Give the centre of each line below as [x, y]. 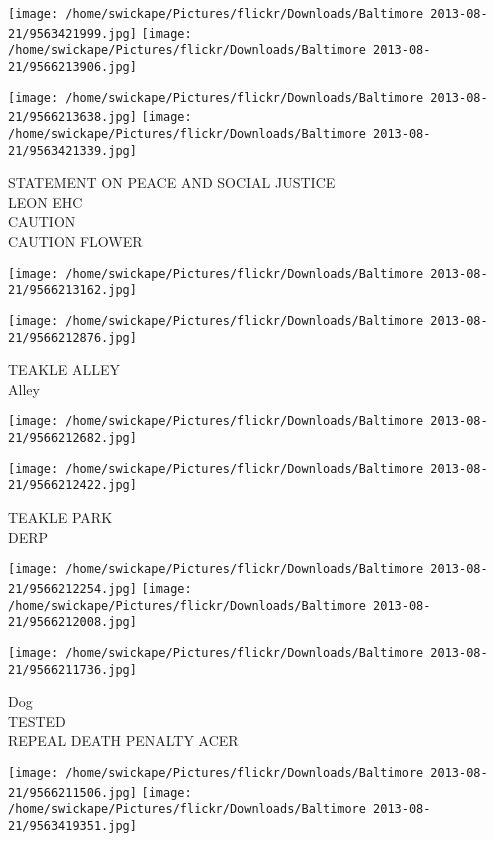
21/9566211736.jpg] [72, 669]
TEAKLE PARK [60, 517]
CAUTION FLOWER [75, 241]
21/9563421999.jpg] [72, 33]
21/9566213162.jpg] [72, 290]
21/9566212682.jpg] [72, 438]
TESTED [37, 720]
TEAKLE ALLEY [64, 369]
